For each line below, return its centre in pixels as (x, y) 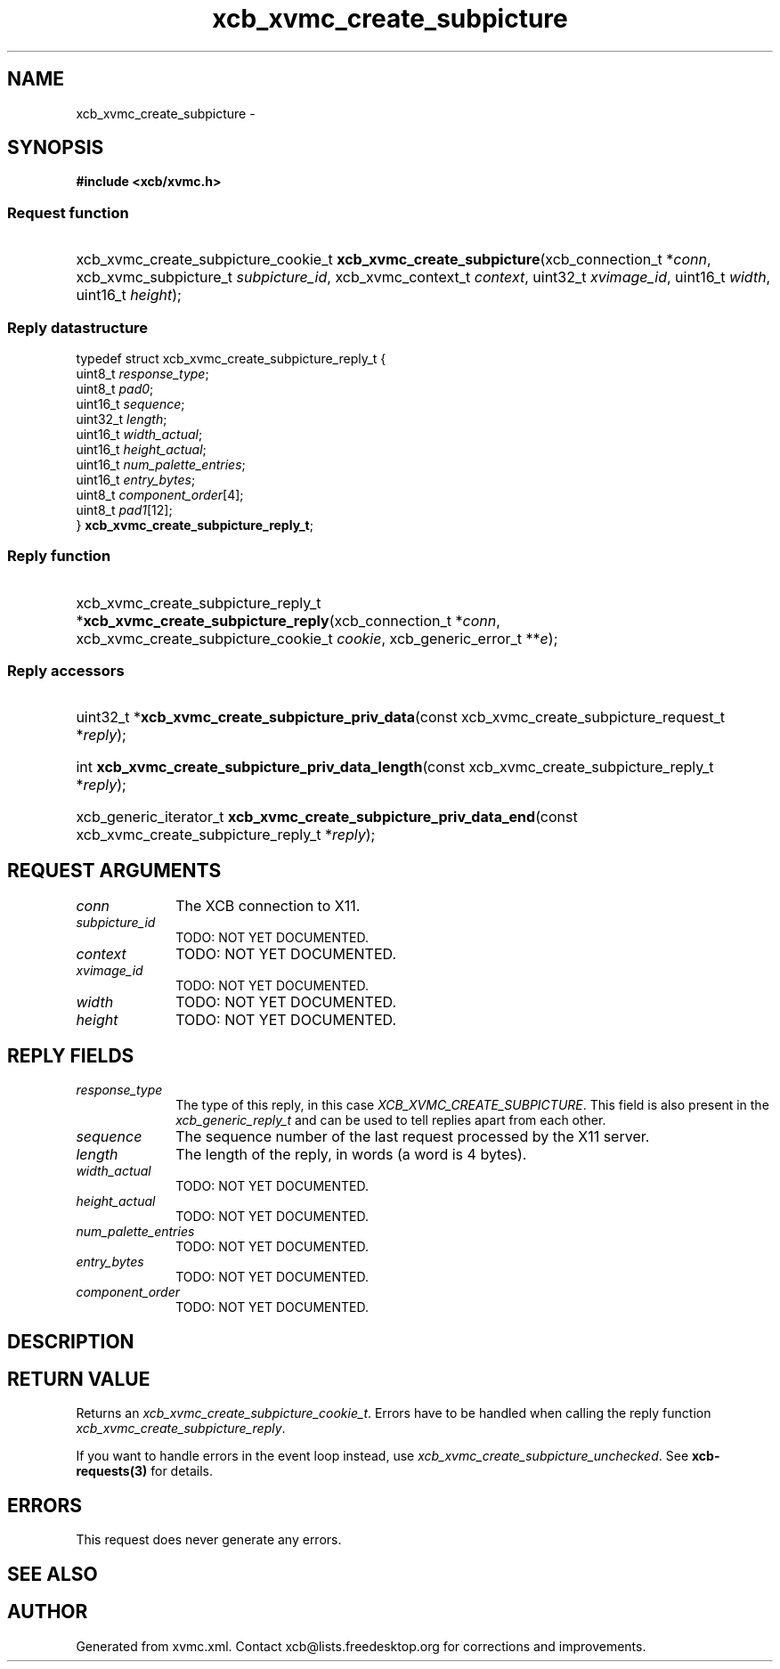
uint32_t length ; (122, 419)
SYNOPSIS (56, 148)
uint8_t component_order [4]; (160, 494)
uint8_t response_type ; (142, 373)
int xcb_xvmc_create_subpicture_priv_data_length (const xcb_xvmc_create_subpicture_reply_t (395, 767)
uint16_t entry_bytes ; (136, 479)
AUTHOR (48, 1612)
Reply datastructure (78, 327)
